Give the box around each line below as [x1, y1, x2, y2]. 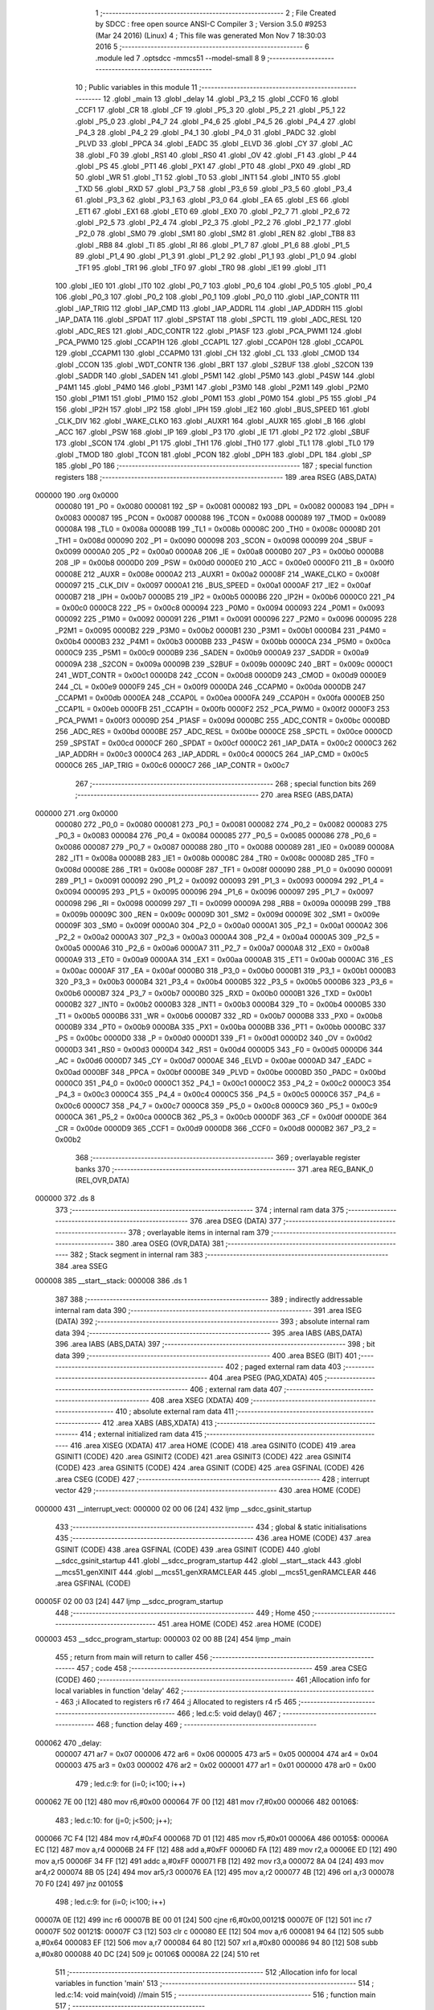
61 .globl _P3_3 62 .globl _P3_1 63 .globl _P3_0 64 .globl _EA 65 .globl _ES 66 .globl [75, 195, 350, 205]
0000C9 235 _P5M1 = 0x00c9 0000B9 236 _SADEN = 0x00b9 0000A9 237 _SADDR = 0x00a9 [55, 648, 370, 658]
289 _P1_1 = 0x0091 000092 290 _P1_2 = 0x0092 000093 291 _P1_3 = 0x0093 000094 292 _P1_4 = [55, 876, 385, 885]
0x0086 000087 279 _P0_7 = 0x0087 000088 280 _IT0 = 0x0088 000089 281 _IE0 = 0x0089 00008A [55, 842, 395, 851]
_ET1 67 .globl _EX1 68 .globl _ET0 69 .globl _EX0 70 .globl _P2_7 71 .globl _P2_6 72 [75, 206, 350, 216]
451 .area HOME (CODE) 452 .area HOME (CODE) [157, 1619, 321, 1629]
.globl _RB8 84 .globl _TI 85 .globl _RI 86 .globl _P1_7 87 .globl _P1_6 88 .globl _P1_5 [75, 240, 350, 249]
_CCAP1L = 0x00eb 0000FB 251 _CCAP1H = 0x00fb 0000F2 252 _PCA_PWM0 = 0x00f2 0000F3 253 [55, 704, 390, 714]
